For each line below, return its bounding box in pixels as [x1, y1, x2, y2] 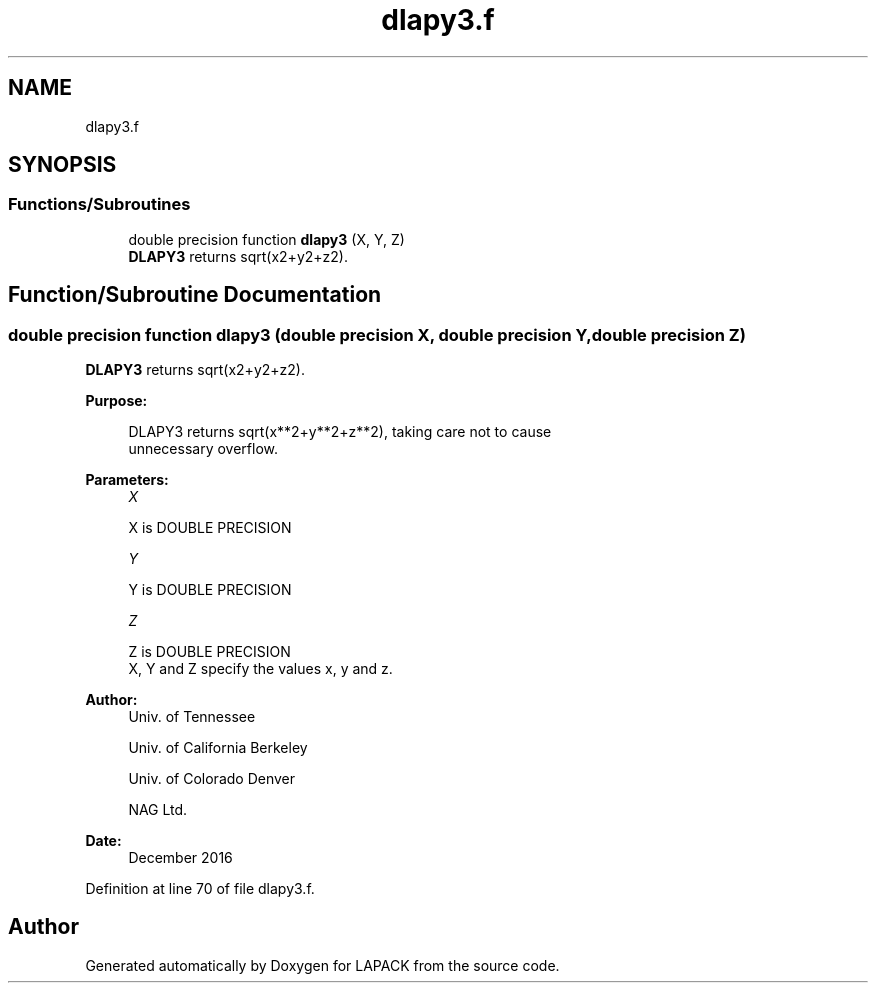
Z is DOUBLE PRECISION [128, 643, 291, 661]
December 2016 [128, 849, 233, 867]
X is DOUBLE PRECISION [128, 519, 292, 537]
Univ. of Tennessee [128, 708, 256, 726]
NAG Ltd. [128, 801, 188, 819]
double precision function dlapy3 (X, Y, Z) [128, 230, 405, 248]
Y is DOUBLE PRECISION [128, 581, 292, 599]
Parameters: [85, 471, 169, 489]
